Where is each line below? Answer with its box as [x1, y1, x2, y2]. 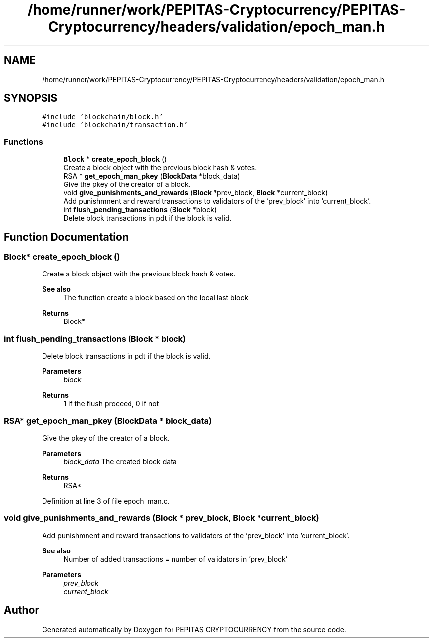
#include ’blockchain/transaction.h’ [42, 121, 188, 129]
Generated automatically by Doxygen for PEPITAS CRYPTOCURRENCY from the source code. [42, 625, 346, 634]
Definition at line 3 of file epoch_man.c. [42, 496, 170, 505]
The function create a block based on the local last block [63, 293, 249, 302]
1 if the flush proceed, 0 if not [63, 399, 159, 408]
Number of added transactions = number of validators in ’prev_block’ [63, 554, 288, 563]
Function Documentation [4, 230, 129, 243]
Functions [4, 137, 43, 147]
